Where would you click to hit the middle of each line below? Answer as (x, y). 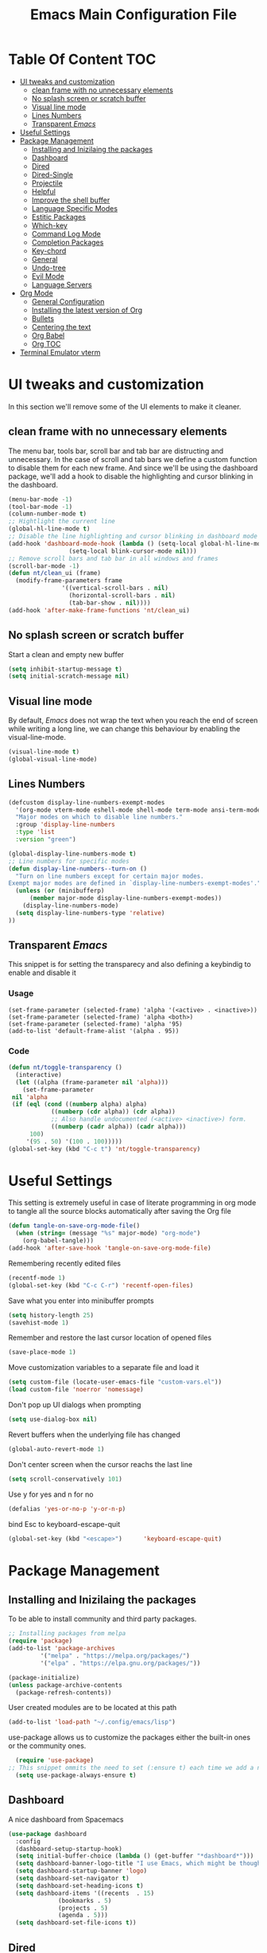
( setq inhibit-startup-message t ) (66, 669)
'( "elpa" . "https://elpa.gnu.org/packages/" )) (120, 1663)
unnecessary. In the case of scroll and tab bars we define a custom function (133, 459)
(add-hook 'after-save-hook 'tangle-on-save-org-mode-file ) (110, 1248)
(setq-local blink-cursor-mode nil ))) (133, 551)
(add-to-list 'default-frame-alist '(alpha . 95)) (94, 1031)
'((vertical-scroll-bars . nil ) (115, 588)
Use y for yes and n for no (51, 1494)
